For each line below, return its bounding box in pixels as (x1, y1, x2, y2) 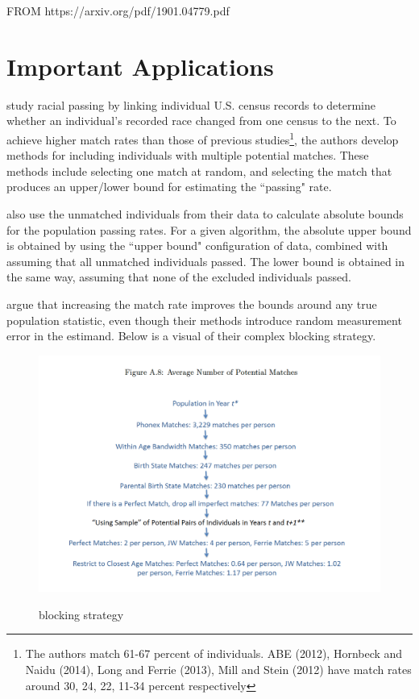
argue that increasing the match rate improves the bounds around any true (6, 295, 377, 312)
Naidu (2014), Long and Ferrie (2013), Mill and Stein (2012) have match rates (25, 661, 412, 678)
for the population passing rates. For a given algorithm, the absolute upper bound (6, 221, 412, 238)
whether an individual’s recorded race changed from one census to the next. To (6, 112, 396, 129)
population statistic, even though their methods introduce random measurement (6, 311, 402, 328)
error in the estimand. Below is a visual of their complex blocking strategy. (6, 327, 376, 344)
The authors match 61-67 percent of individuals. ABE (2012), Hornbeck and (25, 645, 403, 662)
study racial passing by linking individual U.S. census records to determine (6, 96, 375, 113)
